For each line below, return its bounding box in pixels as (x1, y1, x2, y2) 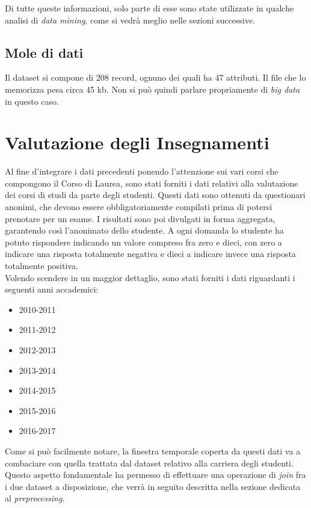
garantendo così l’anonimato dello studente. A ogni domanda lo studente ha (5, 224, 284, 237)
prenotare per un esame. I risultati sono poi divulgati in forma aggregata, (5, 212, 276, 225)
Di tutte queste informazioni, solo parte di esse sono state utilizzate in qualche (5, 2, 294, 14)
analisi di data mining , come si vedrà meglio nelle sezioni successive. (5, 13, 256, 26)
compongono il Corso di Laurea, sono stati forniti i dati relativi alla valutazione (5, 176, 298, 189)
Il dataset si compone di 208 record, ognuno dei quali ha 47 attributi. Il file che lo (5, 71, 306, 84)
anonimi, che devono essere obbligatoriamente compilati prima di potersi (5, 200, 273, 213)
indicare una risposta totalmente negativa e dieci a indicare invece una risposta (5, 247, 296, 260)
